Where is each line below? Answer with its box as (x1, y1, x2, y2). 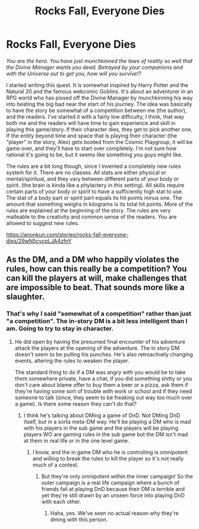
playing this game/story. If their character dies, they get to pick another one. (6, 126, 192, 133)
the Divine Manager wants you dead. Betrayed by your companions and (6, 64, 183, 71)
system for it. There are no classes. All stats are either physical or (6, 168, 166, 176)
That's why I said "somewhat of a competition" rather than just (6, 309, 192, 318)
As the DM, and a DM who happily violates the (6, 255, 179, 265)
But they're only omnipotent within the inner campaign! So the (41, 472, 193, 480)
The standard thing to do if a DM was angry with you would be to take (14, 368, 186, 375)
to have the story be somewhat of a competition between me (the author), (6, 107, 187, 114)
